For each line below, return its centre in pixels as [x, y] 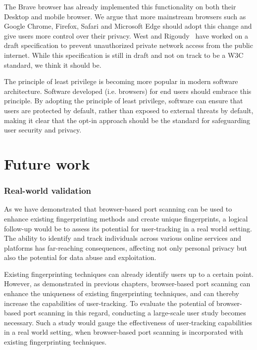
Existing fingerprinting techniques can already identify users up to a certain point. [129, 274]
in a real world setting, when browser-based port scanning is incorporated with [124, 332]
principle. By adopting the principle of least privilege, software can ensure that [124, 101]
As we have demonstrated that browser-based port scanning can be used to [118, 209]
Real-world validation [48, 191]
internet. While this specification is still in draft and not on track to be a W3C [124, 55]
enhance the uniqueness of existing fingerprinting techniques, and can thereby [122, 293]
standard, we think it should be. [53, 65]
